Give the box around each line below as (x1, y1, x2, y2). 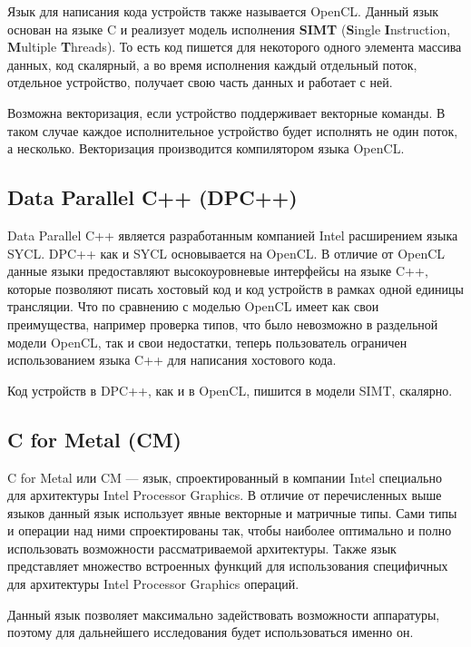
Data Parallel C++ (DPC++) (7, 183, 298, 211)
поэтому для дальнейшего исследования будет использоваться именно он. (7, 622, 414, 642)
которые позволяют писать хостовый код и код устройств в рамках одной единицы (7, 279, 464, 298)
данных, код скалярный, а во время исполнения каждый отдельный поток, (7, 54, 417, 74)
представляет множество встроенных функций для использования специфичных (7, 556, 448, 575)
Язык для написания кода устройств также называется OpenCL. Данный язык (7, 2, 439, 20)
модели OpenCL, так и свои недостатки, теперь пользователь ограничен (7, 332, 407, 351)
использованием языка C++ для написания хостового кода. (7, 350, 337, 369)
